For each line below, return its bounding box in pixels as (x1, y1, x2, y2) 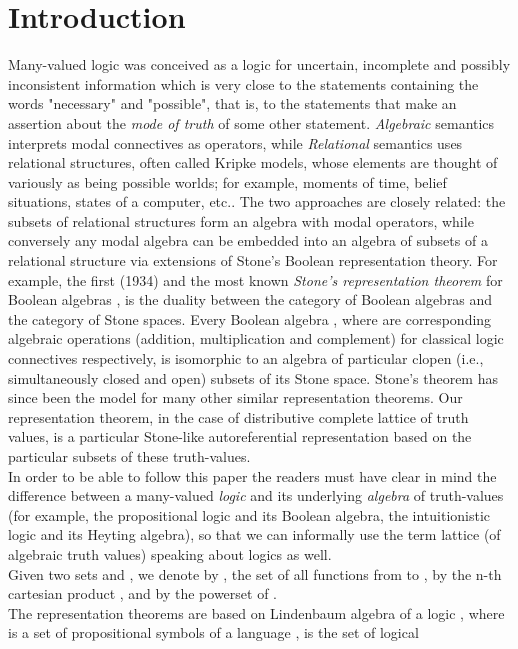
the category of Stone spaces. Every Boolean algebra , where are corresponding (8, 308, 492, 329)
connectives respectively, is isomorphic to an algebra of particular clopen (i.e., (8, 348, 484, 369)
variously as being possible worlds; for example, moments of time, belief (8, 171, 447, 192)
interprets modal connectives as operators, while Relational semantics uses (8, 132, 463, 153)
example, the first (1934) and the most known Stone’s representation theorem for (8, 269, 503, 290)
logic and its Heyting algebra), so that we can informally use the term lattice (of (8, 524, 501, 545)
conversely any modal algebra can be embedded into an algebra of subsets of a (8, 230, 488, 251)
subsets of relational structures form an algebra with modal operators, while (8, 210, 474, 231)
